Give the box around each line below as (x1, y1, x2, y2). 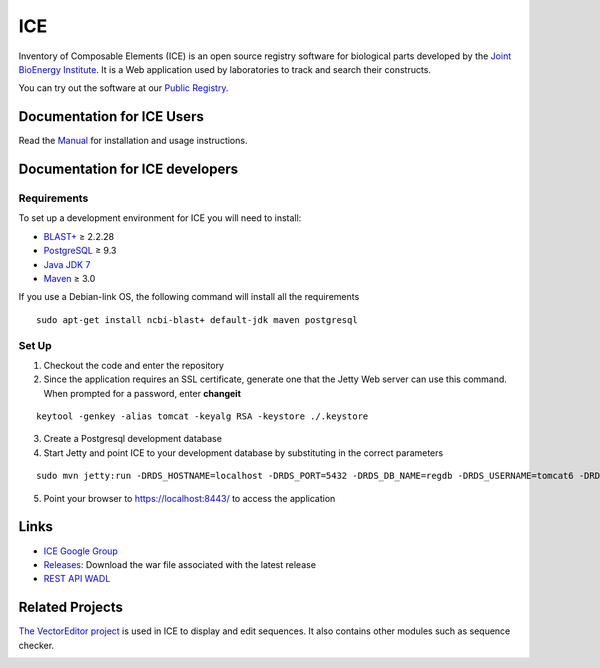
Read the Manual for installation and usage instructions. (18, 135, 248, 147)
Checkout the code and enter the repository (43, 359, 225, 371)
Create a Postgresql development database (43, 433, 222, 445)
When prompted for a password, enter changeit (43, 387, 242, 399)
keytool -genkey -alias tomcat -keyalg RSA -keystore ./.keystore (36, 411, 369, 422)
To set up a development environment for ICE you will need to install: (18, 212, 302, 224)
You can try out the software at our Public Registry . (18, 82, 229, 94)
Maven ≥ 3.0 (43, 272, 96, 284)
